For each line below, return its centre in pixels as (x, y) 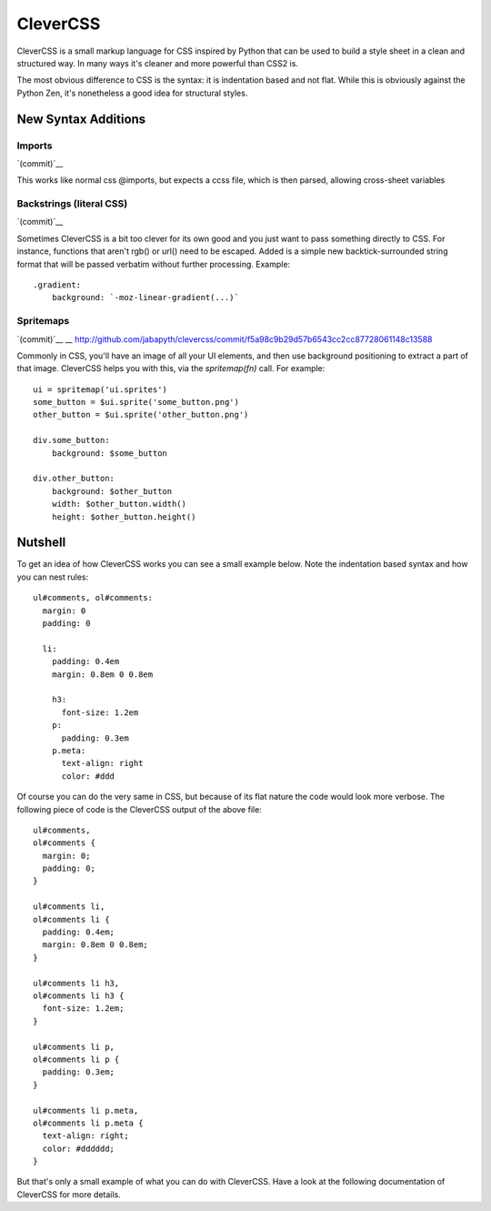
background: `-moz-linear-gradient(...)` (145, 298)
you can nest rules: (53, 577)
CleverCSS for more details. (69, 1194)
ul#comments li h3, (76, 983)
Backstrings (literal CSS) (72, 204)
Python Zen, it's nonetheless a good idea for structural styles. (132, 93)
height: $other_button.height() (124, 517)
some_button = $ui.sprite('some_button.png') (136, 402)
